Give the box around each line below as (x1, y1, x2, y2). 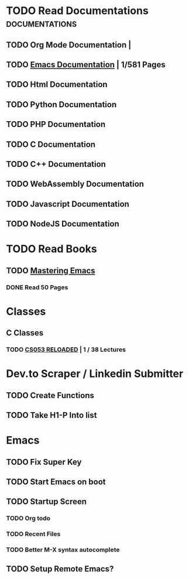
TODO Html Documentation (6, 80, 108, 90)
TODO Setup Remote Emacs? (6, 564, 114, 574)
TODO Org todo (6, 514, 51, 522)
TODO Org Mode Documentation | (6, 40, 132, 50)
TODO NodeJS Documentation (6, 219, 120, 229)
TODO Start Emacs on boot (6, 477, 106, 487)
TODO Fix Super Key (6, 457, 82, 467)
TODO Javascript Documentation (6, 199, 130, 209)
